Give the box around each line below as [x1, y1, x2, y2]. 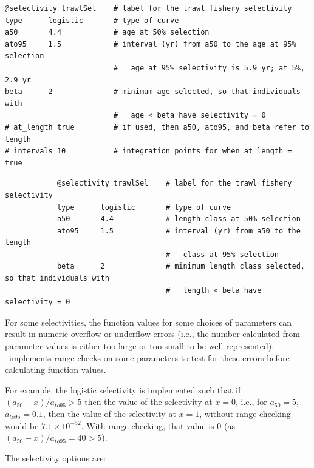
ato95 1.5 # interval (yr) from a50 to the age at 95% [5, 39, 296, 48]
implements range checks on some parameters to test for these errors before [9, 351, 290, 364]
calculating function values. [5, 363, 106, 376]
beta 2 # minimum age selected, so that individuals [5, 87, 301, 96]
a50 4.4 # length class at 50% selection [56, 215, 301, 224]
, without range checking [199, 407, 291, 420]
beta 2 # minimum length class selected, [56, 262, 305, 271]
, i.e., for [236, 395, 267, 408]
